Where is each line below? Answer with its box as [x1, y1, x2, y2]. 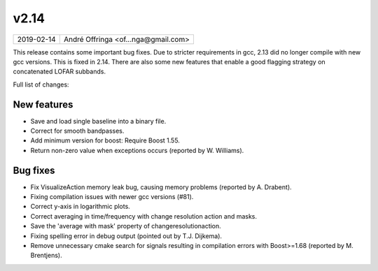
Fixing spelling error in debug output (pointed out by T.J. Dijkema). [30, 231, 223, 240]
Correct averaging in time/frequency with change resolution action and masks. [30, 212, 258, 220]
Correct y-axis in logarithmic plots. [30, 203, 131, 211]
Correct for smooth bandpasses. [30, 126, 125, 135]
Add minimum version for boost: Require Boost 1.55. [30, 136, 180, 145]
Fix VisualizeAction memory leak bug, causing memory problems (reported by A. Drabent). [30, 182, 292, 191]
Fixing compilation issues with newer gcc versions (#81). [30, 193, 194, 201]
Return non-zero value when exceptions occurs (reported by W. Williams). [30, 146, 244, 154]
